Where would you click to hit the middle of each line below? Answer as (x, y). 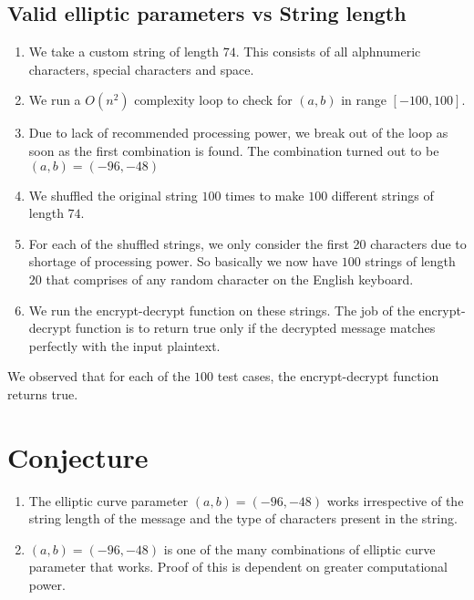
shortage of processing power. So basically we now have (183, 261)
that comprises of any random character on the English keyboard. (230, 279)
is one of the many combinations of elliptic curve (299, 548)
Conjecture (78, 456)
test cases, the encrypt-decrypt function (328, 376)
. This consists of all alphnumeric (328, 52)
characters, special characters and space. (141, 69)
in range (364, 100)
